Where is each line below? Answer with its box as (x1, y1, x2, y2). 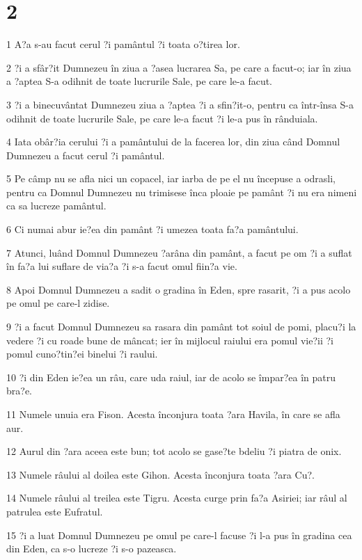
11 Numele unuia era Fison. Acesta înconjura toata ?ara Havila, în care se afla (6, 407, 340, 421)
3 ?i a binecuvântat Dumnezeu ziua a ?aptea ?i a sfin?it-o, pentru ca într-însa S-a (6, 97, 354, 111)
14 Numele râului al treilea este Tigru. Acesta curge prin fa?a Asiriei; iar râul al (6, 490, 347, 505)
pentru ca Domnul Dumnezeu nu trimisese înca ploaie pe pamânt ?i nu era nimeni (6, 184, 357, 199)
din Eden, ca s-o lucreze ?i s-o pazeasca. (6, 541, 177, 556)
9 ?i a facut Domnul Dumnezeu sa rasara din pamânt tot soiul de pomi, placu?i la (6, 319, 356, 334)
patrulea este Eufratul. (6, 504, 103, 518)
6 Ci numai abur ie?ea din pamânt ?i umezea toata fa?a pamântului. (6, 222, 299, 237)
